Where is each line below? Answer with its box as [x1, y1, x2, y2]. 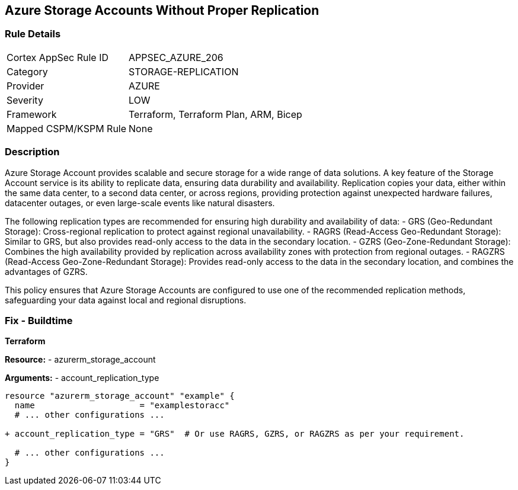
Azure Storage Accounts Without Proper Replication [5, 3, 319, 18]
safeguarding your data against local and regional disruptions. [5, 294, 247, 305]
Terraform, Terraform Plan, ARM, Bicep [129, 108, 302, 120]
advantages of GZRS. [5, 266, 88, 277]
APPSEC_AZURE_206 [129, 51, 223, 63]
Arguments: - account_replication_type [5, 373, 159, 383]
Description [5, 146, 60, 158]
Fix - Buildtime [5, 314, 73, 326]
